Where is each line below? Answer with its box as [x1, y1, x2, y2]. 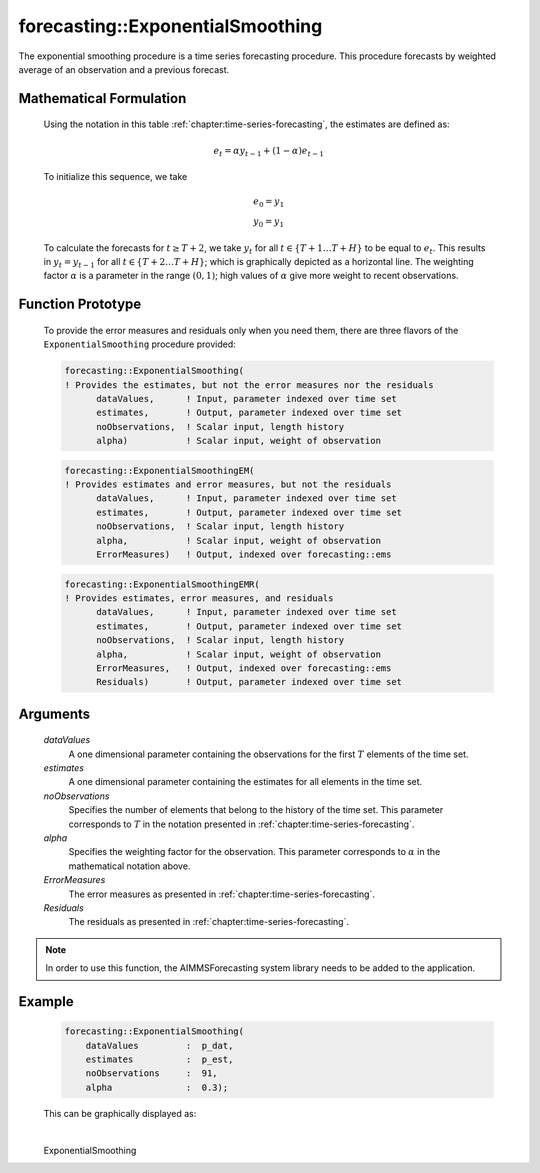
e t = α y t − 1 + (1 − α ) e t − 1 [213, 145, 325, 159]
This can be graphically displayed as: [43, 1107, 197, 1119]
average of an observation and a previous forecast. [18, 63, 230, 75]
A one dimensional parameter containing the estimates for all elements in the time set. [68, 776, 423, 788]
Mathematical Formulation [18, 90, 187, 107]
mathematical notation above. [68, 860, 191, 872]
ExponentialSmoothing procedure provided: [43, 338, 236, 350]
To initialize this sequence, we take [43, 171, 188, 183]
